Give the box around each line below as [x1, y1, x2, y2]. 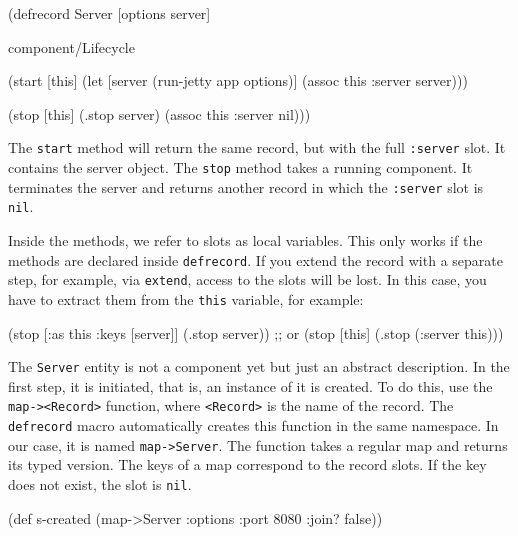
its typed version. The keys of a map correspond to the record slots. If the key [8, 454, 487, 475]
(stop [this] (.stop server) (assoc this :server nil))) [8, 103, 311, 124]
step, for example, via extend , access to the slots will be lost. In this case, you [8, 269, 487, 290]
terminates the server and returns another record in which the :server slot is [8, 176, 484, 197]
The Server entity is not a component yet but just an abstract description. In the [8, 356, 510, 377]
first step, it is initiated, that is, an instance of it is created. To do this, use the [8, 375, 493, 396]
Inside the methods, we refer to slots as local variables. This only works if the [8, 230, 483, 250]
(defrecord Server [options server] [8, 3, 211, 23]
